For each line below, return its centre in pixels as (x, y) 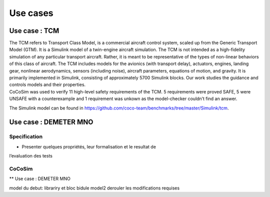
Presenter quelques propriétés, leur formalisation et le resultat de (89, 146)
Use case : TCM (34, 31)
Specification (26, 136)
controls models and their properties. (47, 84)
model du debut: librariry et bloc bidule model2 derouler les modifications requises (94, 188)
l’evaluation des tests (31, 156)
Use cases (31, 13)
